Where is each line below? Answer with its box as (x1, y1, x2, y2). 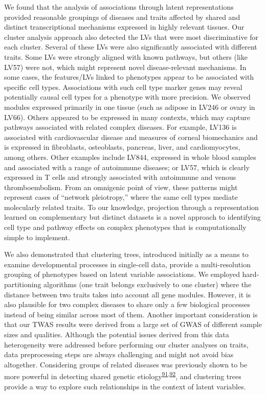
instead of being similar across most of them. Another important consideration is (4, 309, 258, 319)
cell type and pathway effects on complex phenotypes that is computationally (4, 222, 247, 233)
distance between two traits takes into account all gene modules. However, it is (4, 289, 251, 299)
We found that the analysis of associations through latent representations (4, 2, 234, 12)
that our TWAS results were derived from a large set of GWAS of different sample (4, 319, 262, 330)
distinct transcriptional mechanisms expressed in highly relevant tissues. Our (4, 21, 245, 32)
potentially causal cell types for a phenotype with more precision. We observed (4, 91, 251, 102)
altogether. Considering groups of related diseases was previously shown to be (4, 359, 248, 369)
